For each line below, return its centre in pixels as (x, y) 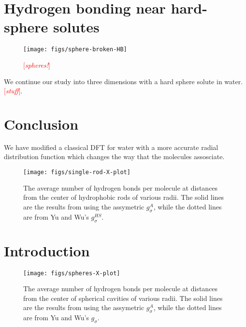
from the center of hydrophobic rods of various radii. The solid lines (124, 197)
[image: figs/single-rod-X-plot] (77, 172)
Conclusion (41, 124)
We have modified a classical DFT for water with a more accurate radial (111, 147)
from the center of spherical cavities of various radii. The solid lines (123, 298)
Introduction (47, 250)
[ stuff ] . (13, 91)
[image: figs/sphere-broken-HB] (75, 50)
